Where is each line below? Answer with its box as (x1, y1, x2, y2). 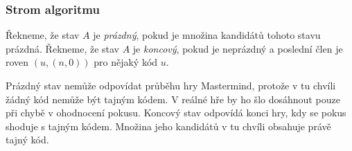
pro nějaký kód (94, 55, 158, 69)
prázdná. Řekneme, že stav (6, 41, 120, 55)
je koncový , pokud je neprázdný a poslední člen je (132, 41, 343, 55)
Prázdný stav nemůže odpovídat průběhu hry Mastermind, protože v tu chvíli (6, 78, 336, 92)
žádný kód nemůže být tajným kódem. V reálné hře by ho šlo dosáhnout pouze (6, 91, 340, 106)
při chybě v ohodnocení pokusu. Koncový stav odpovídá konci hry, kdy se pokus (6, 105, 346, 120)
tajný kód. (6, 132, 49, 147)
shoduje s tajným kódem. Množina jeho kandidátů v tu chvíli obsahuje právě (6, 118, 331, 133)
